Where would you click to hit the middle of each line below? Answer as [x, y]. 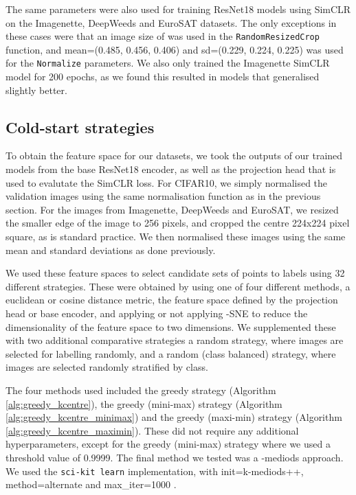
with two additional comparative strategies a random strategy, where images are [175, 340]
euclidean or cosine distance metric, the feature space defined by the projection [172, 300]
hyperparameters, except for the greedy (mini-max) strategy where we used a [168, 444]
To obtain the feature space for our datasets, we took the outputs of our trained [174, 156]
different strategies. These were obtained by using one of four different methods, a [178, 286]
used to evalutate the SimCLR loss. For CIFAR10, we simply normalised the [167, 182]
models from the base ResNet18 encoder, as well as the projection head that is [171, 169]
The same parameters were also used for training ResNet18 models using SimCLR [178, 9]
